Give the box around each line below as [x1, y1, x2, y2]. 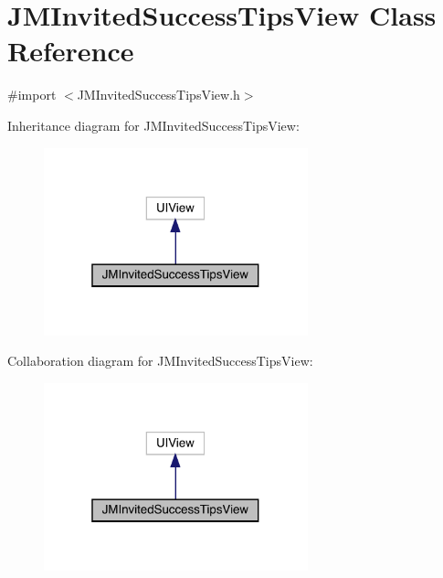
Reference [7, 32, 134, 70]
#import [7, 85, 57, 104]
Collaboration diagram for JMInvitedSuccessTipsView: [7, 351, 313, 370]
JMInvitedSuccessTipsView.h [77, 85, 240, 104]
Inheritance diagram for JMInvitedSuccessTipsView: [7, 115, 300, 134]
